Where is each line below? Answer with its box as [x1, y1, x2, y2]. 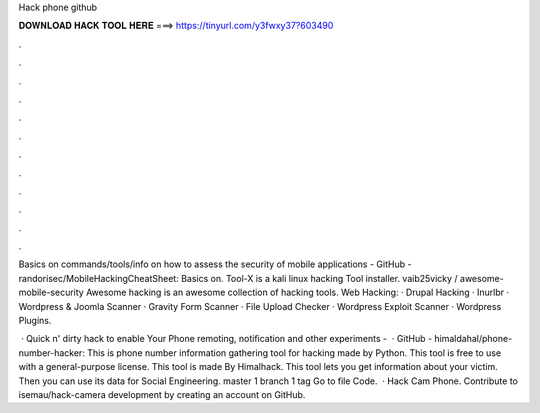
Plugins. [18, 315, 52, 327]
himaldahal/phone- [434, 333, 513, 345]
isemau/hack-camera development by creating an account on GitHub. [18, 388, 306, 400]
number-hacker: [18, 346, 85, 359]
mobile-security [18, 286, 84, 299]
